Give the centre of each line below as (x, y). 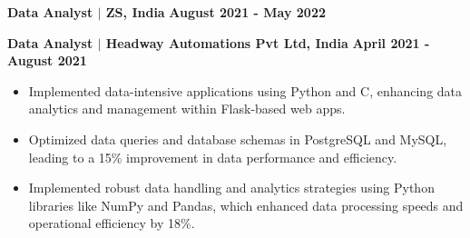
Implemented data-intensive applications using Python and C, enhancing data (245, 90)
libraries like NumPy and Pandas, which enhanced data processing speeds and (246, 205)
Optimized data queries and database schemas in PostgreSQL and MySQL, (238, 139)
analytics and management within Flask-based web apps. (187, 109)
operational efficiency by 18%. (112, 223)
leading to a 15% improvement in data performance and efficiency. (213, 157)
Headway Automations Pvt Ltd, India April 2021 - (268, 42)
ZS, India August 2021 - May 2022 (216, 12)
